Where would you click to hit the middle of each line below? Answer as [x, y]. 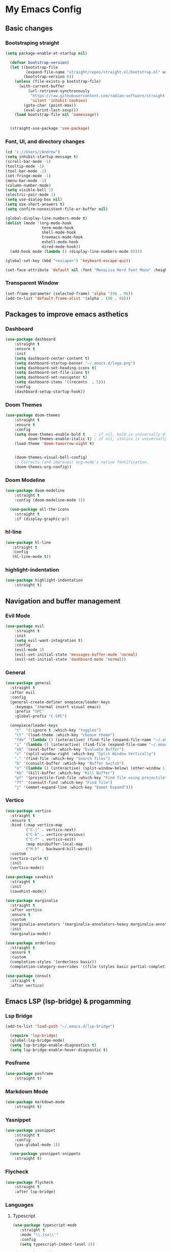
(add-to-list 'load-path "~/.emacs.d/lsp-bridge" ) [60, 1027]
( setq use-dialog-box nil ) [34, 200]
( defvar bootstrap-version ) [40, 62]
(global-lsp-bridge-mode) [37, 1040]
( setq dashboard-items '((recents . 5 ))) [60, 382]
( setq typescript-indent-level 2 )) [57, 1244]
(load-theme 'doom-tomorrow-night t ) [54, 444]
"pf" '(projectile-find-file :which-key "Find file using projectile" [91, 778]
